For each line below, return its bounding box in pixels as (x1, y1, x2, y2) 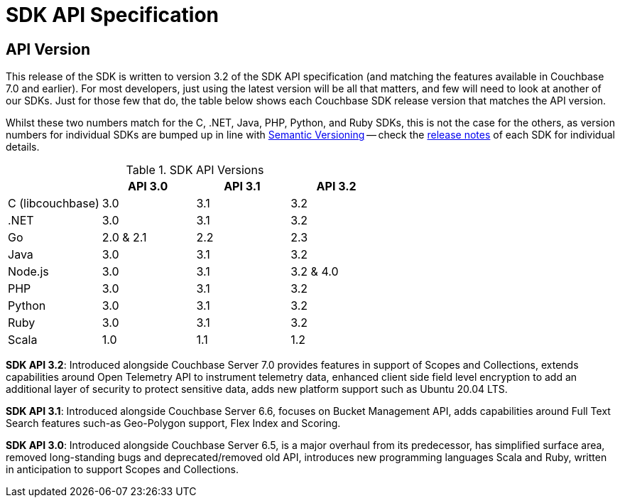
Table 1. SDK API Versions (126, 163, 264, 178)
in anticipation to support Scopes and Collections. (6, 463, 239, 476)
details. (6, 141, 40, 153)
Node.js (8, 264, 49, 279)
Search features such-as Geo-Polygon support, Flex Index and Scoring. (6, 417, 341, 430)
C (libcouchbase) (8, 196, 99, 211)
